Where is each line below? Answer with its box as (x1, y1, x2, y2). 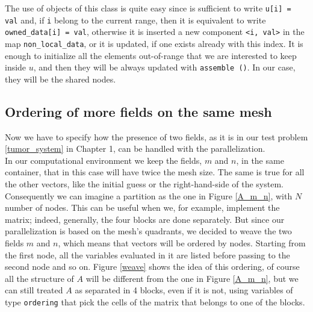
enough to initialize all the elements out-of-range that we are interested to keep (5, 49, 297, 61)
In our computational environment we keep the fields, (5, 154, 202, 166)
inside (5, 61, 26, 73)
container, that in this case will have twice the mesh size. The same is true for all (5, 166, 305, 178)
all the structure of (5, 272, 74, 284)
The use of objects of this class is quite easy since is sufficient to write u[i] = (5, 2, 291, 14)
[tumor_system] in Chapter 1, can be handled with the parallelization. (5, 142, 265, 155)
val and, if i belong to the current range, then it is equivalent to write (5, 13, 266, 26)
